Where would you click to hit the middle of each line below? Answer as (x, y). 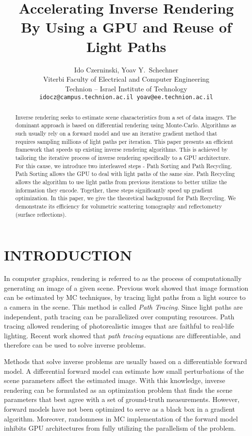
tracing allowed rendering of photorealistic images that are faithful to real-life (119, 326)
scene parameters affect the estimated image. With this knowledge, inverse (115, 380)
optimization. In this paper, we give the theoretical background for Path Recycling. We (126, 198)
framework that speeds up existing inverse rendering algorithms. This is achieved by (121, 149)
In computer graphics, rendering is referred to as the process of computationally (123, 278)
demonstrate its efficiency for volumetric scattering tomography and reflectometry (119, 206)
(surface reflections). (41, 214)
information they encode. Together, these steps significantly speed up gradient (114, 190)
